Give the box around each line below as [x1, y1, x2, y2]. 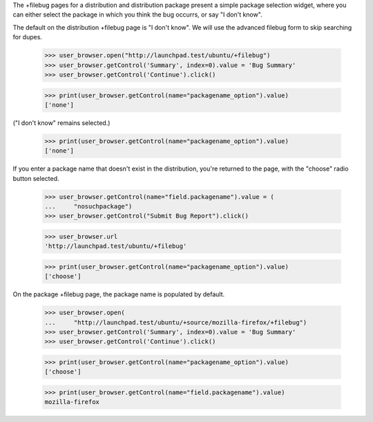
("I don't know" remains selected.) [12, 118, 111, 127]
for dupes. [12, 33, 43, 41]
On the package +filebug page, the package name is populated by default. [12, 290, 225, 298]
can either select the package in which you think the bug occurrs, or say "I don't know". [12, 10, 262, 19]
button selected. [12, 174, 59, 182]
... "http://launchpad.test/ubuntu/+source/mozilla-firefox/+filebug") [44, 318, 307, 326]
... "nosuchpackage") [44, 202, 133, 211]
